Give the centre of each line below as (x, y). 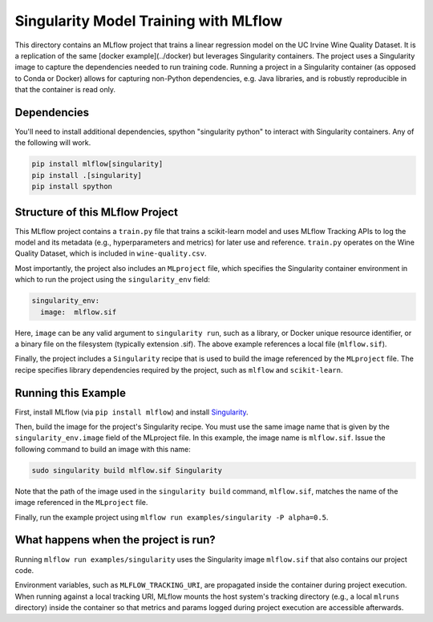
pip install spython (72, 187)
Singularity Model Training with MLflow (149, 21)
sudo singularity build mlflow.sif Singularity (127, 470)
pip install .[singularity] (87, 175)
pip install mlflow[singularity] (97, 164)
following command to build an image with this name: (103, 449)
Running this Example (70, 393)
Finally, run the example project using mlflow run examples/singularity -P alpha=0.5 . (172, 517)
